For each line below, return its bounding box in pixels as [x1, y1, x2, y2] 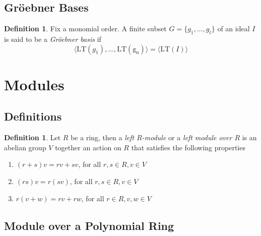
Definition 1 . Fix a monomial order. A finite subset [4, 23, 167, 34]
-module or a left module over [142, 132, 232, 143]
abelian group [4, 142, 46, 152]
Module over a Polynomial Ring [4, 217, 174, 233]
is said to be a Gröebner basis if [4, 34, 101, 44]
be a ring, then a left [71, 132, 135, 143]
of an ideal [217, 23, 250, 34]
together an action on [55, 142, 121, 152]
